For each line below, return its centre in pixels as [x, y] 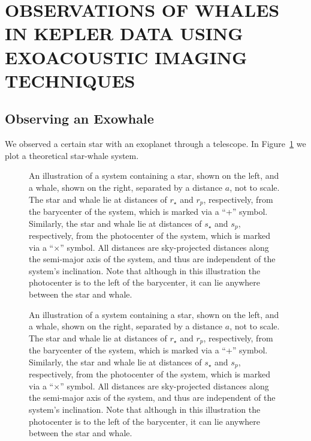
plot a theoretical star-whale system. [72, 155]
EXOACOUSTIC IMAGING [126, 57]
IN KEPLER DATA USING [124, 33]
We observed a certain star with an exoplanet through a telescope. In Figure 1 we [155, 144]
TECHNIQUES [70, 80]
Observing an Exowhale [79, 118]
